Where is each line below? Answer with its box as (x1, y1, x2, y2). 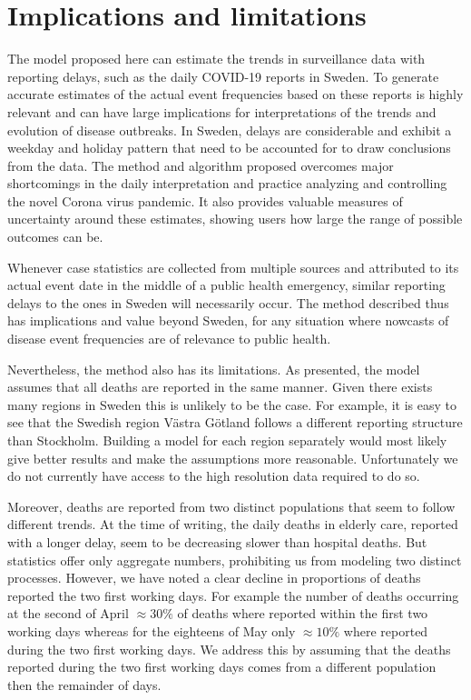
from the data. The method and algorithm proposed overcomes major (7, 155, 394, 175)
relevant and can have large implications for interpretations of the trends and (7, 102, 437, 121)
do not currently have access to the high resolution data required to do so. (7, 466, 420, 485)
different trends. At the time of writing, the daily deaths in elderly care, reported (7, 515, 458, 534)
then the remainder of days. (7, 675, 162, 694)
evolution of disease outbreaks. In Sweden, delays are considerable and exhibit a (7, 120, 452, 139)
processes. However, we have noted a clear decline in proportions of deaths (7, 568, 421, 587)
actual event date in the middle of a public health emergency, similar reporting (7, 275, 446, 295)
